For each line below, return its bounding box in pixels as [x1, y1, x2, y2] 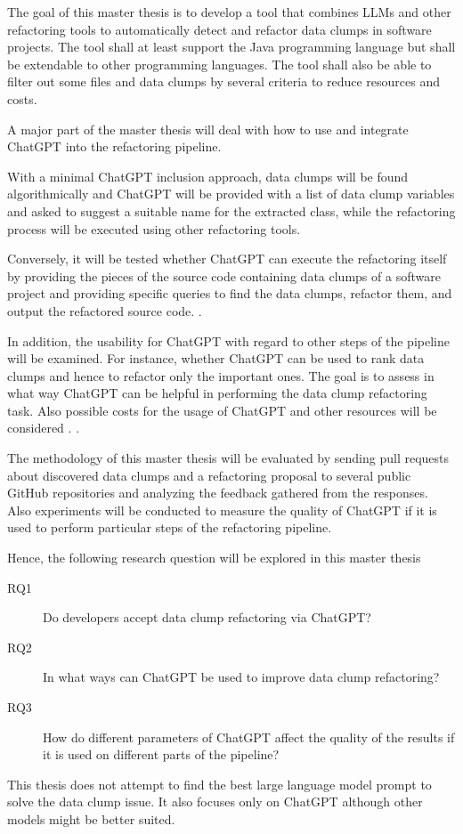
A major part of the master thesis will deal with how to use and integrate [7, 119, 409, 138]
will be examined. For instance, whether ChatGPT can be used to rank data [7, 349, 425, 368]
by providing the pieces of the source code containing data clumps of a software [7, 266, 441, 285]
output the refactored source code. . [7, 301, 202, 320]
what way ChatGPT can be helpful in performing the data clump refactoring [7, 384, 427, 402]
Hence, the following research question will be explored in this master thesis [7, 548, 421, 567]
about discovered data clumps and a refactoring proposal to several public [7, 466, 411, 484]
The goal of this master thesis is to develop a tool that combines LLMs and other [7, 3, 451, 20]
